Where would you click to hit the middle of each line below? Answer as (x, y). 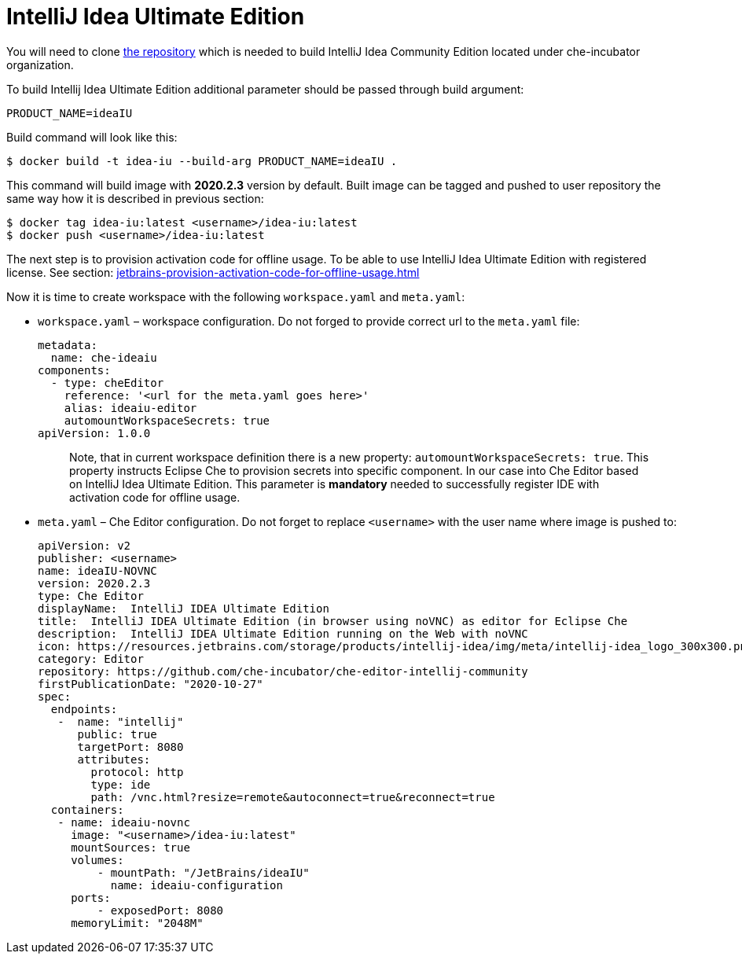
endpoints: (84, 709)
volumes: (97, 860)
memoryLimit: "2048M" (137, 923)
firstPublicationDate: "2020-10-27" (151, 684)
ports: (91, 897)
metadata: (68, 345)
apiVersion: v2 (84, 545)
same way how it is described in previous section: (135, 198)
